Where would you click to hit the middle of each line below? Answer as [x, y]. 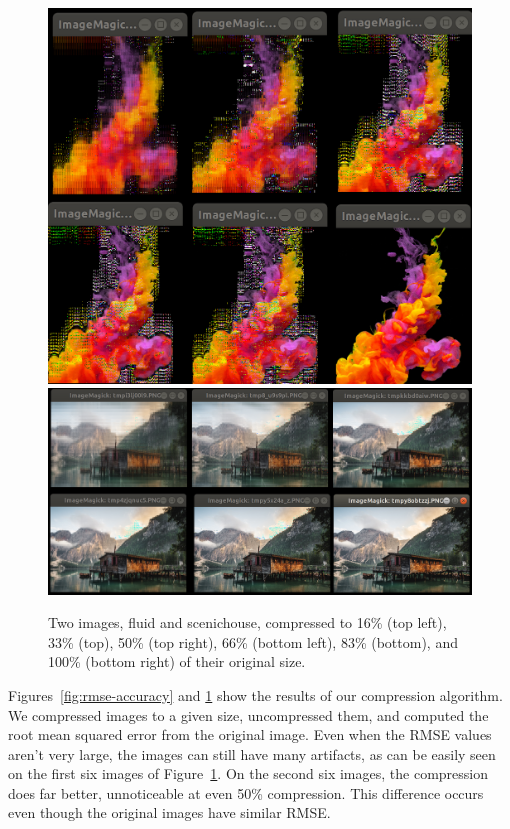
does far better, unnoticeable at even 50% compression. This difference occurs [246, 792]
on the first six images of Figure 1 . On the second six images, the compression [248, 773]
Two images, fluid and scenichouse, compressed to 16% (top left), [247, 622]
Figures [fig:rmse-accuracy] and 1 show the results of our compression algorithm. [255, 694]
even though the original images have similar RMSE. [169, 812]
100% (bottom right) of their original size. [177, 661]
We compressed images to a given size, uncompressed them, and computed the [248, 714]
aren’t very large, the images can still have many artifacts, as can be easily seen [252, 753]
